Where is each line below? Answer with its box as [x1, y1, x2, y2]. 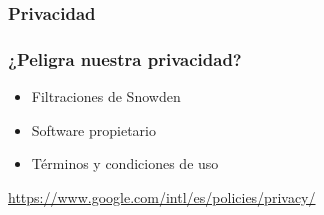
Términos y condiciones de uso [31, 153, 219, 174]
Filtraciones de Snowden [31, 86, 181, 107]
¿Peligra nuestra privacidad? [8, 46, 242, 71]
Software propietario [31, 119, 156, 140]
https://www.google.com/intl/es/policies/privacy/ [8, 186, 316, 207]
